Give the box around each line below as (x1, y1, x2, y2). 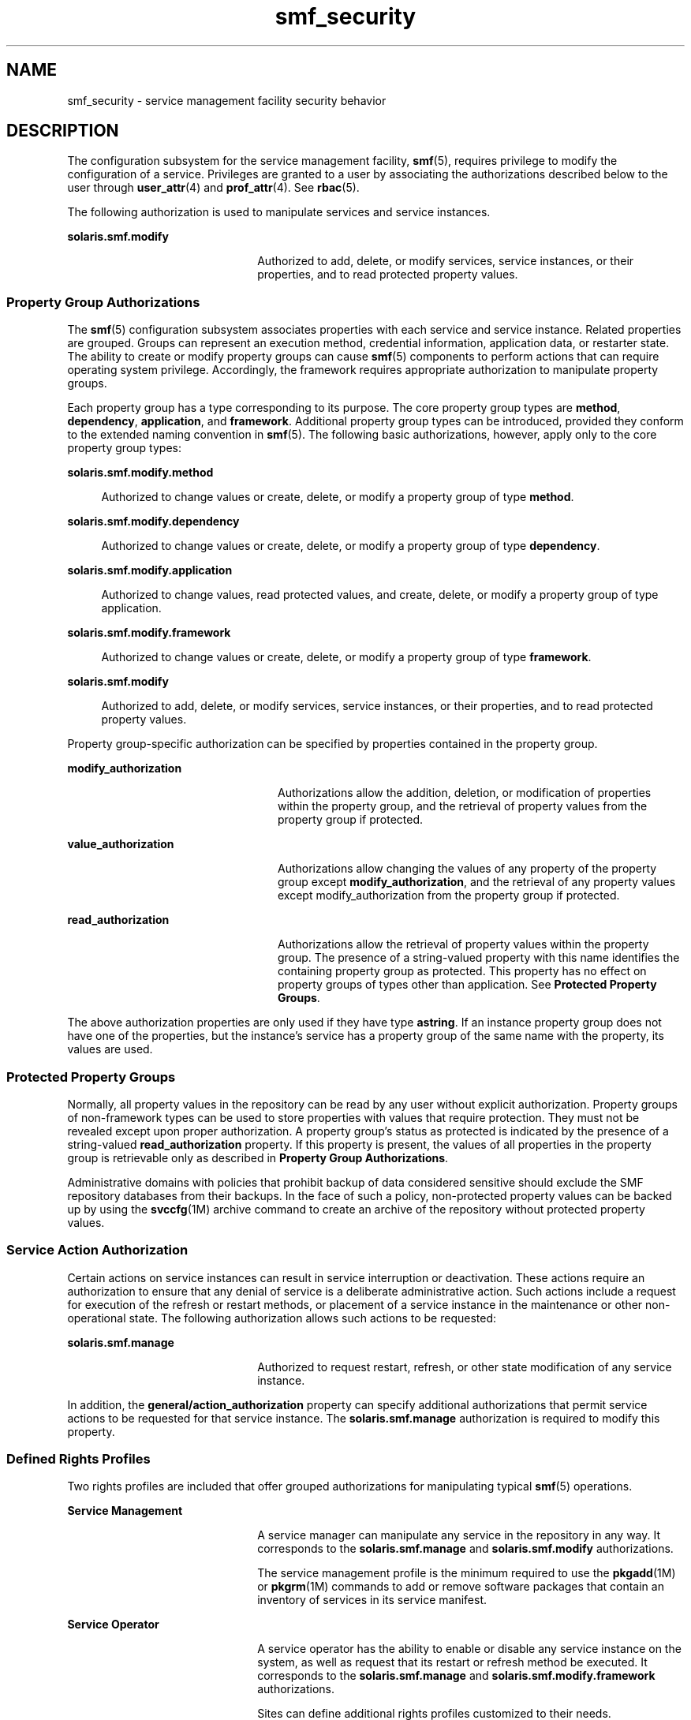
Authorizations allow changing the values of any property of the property (278, 862, 657, 876)
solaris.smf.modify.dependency (67, 514, 240, 529)
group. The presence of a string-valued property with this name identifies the (278, 951, 680, 965)
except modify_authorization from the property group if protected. (278, 888, 620, 903)
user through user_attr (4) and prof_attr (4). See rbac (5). (67, 181, 360, 195)
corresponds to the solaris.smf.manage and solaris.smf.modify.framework (257, 1669, 656, 1683)
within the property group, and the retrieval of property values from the (278, 799, 648, 813)
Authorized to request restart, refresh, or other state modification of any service (257, 1359, 672, 1374)
